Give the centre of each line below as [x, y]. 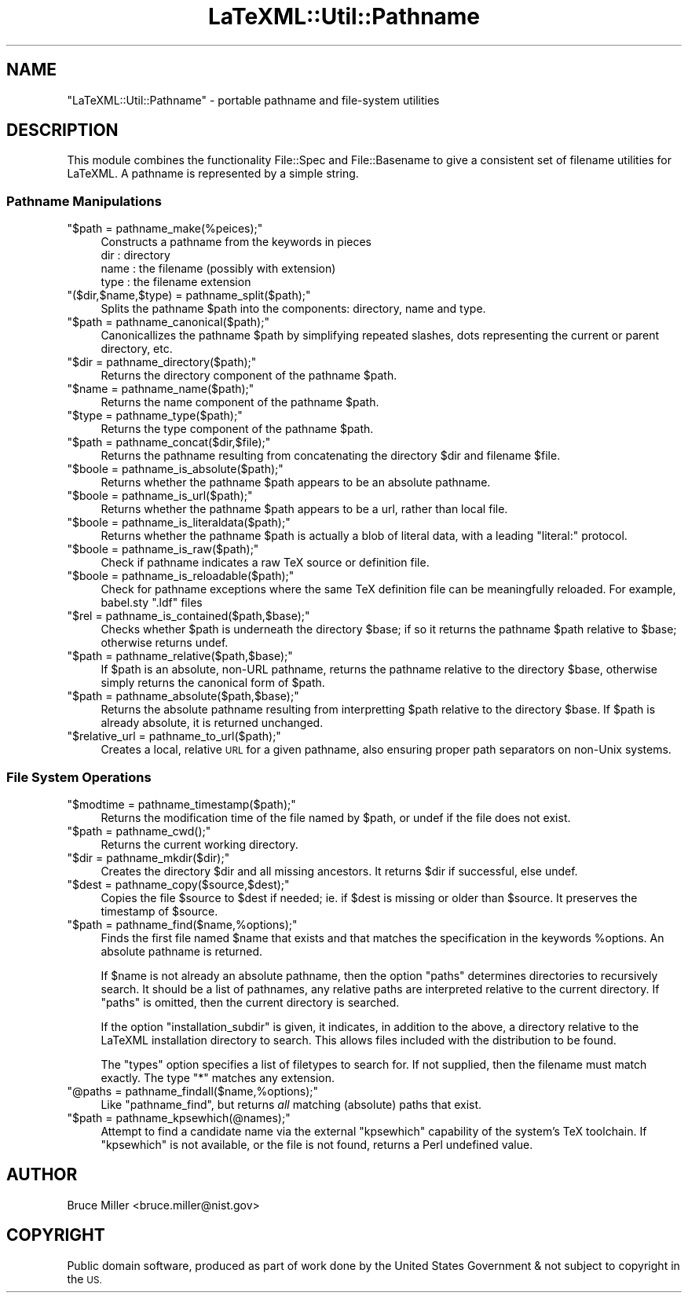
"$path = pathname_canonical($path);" [168, 322]
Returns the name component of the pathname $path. [240, 402]
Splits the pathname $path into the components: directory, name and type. [293, 309]
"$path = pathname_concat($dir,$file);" [169, 442]
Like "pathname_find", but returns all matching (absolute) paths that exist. [291, 1104]
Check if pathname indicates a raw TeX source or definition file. [265, 563]
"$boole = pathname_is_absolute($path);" [175, 469]
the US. [84, 1279]
